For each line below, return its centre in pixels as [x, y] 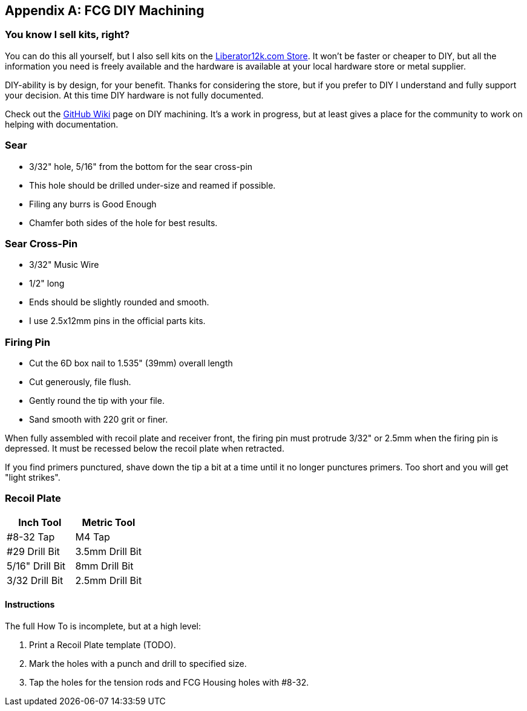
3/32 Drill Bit [35, 580]
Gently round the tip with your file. [97, 401]
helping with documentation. [62, 124]
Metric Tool [109, 522]
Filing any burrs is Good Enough [93, 204]
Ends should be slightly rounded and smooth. [119, 302]
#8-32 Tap [31, 537]
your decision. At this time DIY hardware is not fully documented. [134, 95]
